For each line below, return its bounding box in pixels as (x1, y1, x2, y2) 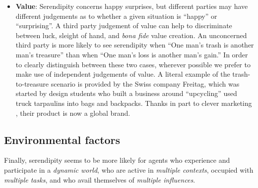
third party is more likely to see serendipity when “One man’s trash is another (15, 40, 254, 50)
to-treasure (15, 78, 49, 89)
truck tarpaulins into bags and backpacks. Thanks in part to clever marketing (15, 97, 252, 108)
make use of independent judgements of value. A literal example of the (15, 69, 230, 79)
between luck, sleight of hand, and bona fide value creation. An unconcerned (15, 30, 247, 40)
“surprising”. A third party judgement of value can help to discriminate (15, 20, 232, 31)
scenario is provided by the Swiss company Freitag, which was (51, 78, 240, 89)
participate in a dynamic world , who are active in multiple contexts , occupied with (4, 164, 254, 175)
